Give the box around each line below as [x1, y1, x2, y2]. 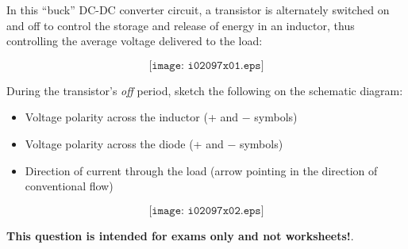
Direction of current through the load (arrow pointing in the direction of [25, 162, 378, 178]
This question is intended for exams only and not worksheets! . [6, 227, 354, 243]
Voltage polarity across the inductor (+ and [25, 109, 239, 125]
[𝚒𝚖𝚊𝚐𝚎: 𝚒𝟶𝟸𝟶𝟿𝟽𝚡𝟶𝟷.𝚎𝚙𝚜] [148, 59, 264, 71]
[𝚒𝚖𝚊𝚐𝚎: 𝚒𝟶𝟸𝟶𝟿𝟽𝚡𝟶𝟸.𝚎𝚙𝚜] [148, 205, 264, 216]
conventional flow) [25, 178, 114, 194]
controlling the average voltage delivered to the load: [6, 33, 263, 49]
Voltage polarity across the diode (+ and [25, 135, 224, 151]
